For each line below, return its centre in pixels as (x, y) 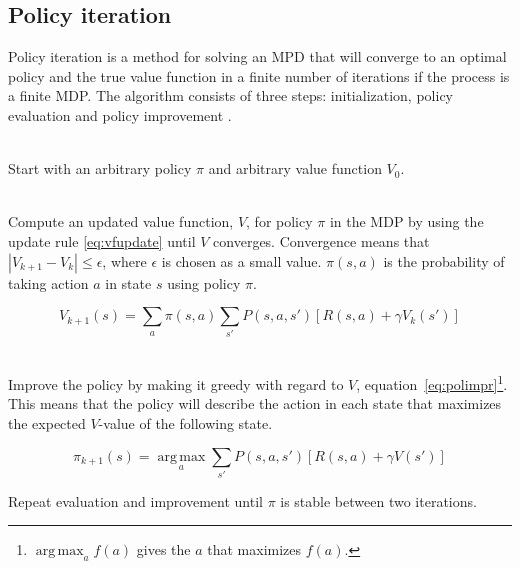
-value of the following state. (185, 422)
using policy (204, 282)
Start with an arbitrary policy (100, 168)
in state (128, 282)
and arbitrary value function (295, 168)
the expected (47, 422)
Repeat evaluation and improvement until (135, 500)
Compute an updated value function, (121, 221)
